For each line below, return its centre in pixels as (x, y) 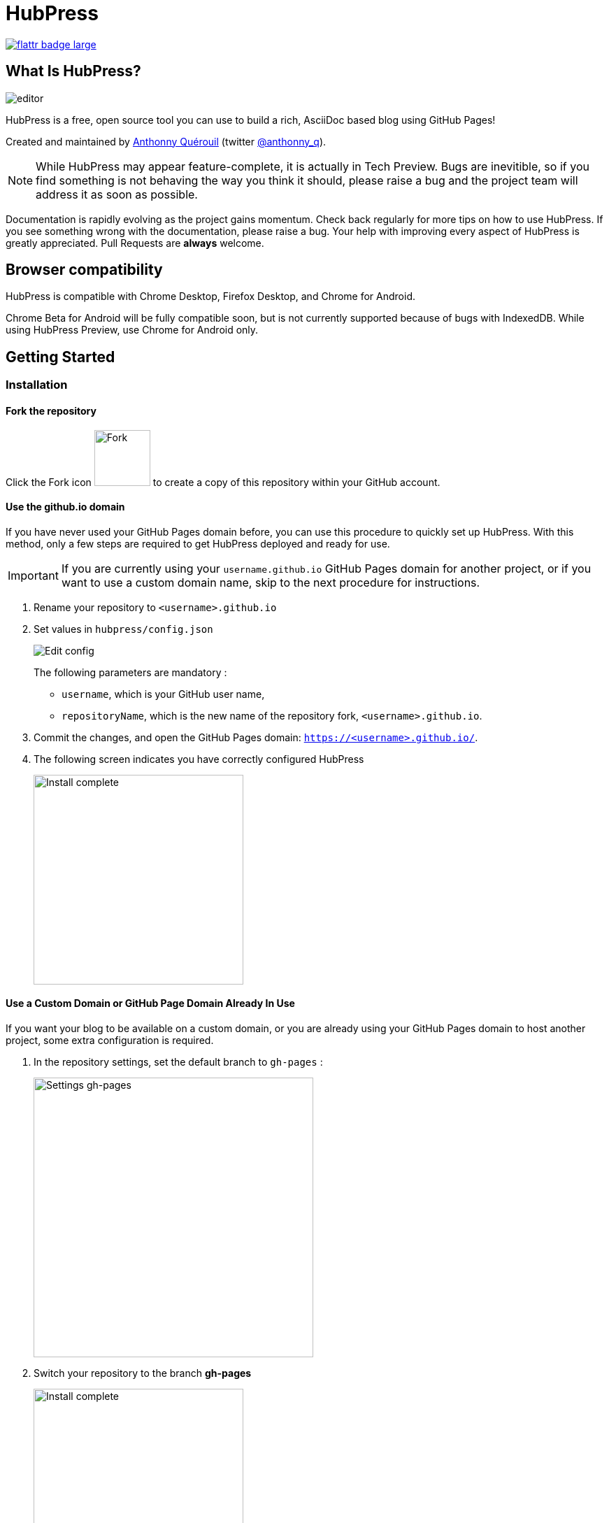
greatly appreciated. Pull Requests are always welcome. (135, 243)
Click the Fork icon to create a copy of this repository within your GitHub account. (223, 482)
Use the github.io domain (65, 507)
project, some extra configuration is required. (110, 1040)
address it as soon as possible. (117, 194)
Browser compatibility (84, 270)
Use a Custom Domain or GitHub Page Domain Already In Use (150, 1003)
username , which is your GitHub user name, (163, 694)
